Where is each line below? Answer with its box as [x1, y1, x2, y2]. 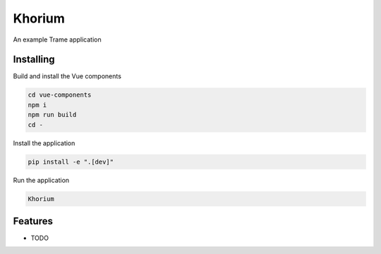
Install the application [13, 138, 75, 147]
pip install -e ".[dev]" [28, 157, 114, 166]
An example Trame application [13, 35, 102, 44]
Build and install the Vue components [13, 72, 121, 80]
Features [13, 215, 53, 227]
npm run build [28, 111, 77, 119]
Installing [13, 54, 56, 66]
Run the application [13, 176, 70, 184]
